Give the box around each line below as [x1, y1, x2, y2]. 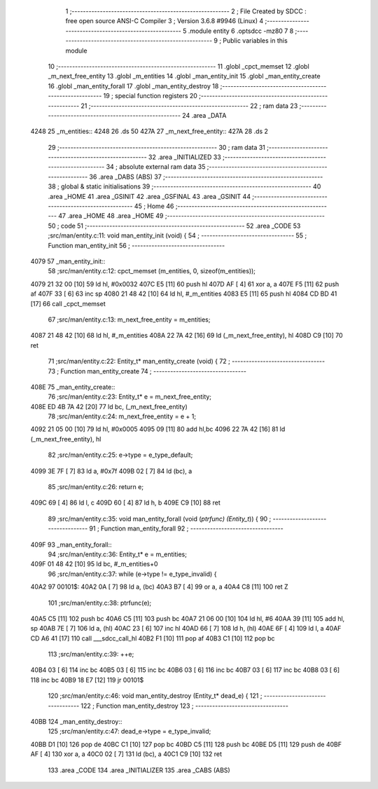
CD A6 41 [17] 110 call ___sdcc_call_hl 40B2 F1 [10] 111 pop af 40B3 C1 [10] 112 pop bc [30, 634, 275, 643]
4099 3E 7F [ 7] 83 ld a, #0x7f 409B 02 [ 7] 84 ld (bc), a [30, 467, 192, 475]
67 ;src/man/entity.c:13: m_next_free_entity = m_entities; [48, 315, 211, 324]
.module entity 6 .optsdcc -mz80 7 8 [188, 27, 294, 35]
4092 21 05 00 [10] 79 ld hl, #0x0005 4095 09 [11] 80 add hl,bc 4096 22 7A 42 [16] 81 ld [30, 425, 286, 434]
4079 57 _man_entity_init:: [30, 256, 106, 266]
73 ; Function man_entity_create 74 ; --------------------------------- [48, 366, 247, 375]
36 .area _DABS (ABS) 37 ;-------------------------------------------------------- [89, 172, 323, 181]
